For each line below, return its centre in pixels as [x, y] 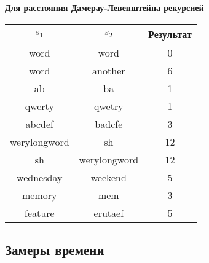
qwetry [109, 106]
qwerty [39, 106]
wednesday [40, 177]
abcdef [39, 124]
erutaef [109, 213]
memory [40, 195]
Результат [170, 34]
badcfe [109, 124]
